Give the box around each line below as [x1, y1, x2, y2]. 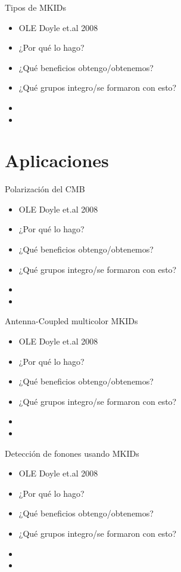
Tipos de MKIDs [5, 1, 67, 13]
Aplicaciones [5, 148, 109, 173]
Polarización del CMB [5, 183, 85, 195]
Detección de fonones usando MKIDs [5, 447, 139, 459]
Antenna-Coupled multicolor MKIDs [5, 315, 138, 327]
